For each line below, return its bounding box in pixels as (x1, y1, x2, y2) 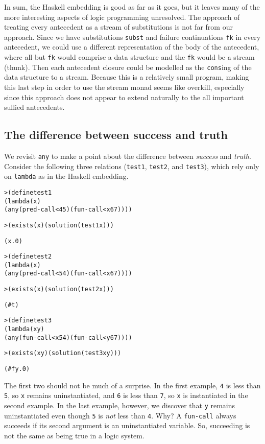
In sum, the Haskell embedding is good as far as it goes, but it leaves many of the (4, 2, 260, 12)
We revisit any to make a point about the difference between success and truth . (4, 150, 251, 161)
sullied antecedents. (4, 102, 65, 112)
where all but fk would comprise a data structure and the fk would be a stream (4, 52, 255, 62)
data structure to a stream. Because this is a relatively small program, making (4, 72, 249, 82)
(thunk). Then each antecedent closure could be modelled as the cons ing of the (4, 61, 252, 72)
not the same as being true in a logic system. (4, 430, 144, 440)
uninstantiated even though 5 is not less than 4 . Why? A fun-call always (4, 410, 236, 420)
